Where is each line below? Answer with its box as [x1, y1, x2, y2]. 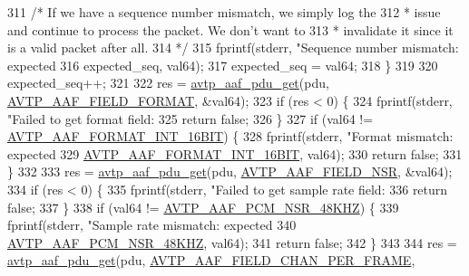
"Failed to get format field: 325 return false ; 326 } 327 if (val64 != [7, 109, 374, 128]
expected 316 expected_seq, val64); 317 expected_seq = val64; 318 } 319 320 [7, 55, 438, 74]
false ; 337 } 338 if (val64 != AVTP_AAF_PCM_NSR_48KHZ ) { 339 [7, 197, 399, 216]
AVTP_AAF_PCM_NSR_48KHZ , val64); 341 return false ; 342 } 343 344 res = [7, 233, 457, 252]
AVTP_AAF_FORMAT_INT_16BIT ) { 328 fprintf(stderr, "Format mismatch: [7, 127, 454, 146]
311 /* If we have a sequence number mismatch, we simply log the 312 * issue [7, 3, 441, 21]
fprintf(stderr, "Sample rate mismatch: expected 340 [7, 215, 297, 234]
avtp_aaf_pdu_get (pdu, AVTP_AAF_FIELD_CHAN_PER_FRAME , [7, 251, 415, 270]
